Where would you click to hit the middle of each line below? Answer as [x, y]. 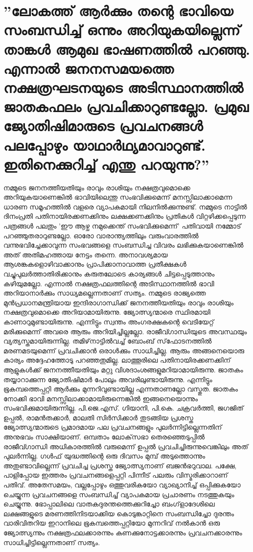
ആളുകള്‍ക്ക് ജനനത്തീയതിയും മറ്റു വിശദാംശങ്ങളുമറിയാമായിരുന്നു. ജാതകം [123, 369]
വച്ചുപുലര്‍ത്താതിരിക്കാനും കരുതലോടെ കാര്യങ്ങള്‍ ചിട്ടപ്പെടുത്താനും [109, 273]
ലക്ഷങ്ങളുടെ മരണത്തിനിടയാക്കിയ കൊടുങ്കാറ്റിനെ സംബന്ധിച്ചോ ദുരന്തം [119, 513]
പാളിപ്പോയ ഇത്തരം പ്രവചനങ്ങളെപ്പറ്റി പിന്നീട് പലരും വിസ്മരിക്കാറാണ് [116, 475]
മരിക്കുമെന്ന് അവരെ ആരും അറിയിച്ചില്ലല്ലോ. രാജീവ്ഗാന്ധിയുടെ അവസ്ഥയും [125, 331]
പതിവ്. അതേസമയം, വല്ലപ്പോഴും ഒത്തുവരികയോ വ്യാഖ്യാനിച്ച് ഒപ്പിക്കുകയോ [122, 485]
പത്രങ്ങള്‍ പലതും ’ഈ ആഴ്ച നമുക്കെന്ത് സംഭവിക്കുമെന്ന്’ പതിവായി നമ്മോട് [122, 226]
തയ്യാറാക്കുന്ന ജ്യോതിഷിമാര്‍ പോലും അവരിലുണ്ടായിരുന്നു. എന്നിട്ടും [108, 379]
